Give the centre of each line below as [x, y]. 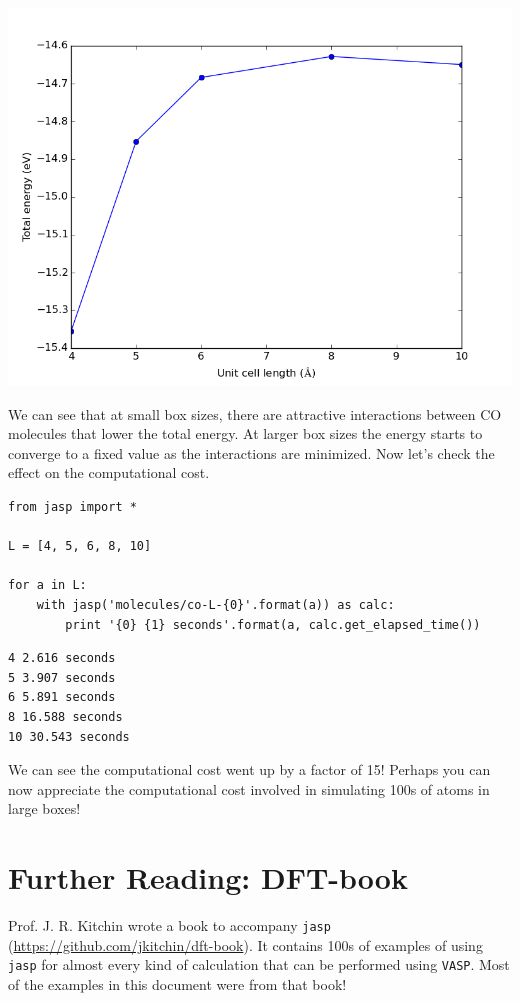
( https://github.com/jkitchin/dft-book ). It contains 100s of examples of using [245, 944]
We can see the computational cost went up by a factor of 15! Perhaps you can [249, 769]
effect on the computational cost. [109, 472]
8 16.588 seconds [65, 716]
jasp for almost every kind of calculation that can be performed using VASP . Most [259, 964]
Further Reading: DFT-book [208, 877]
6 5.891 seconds [62, 697]
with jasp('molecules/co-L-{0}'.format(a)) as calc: [215, 604]
